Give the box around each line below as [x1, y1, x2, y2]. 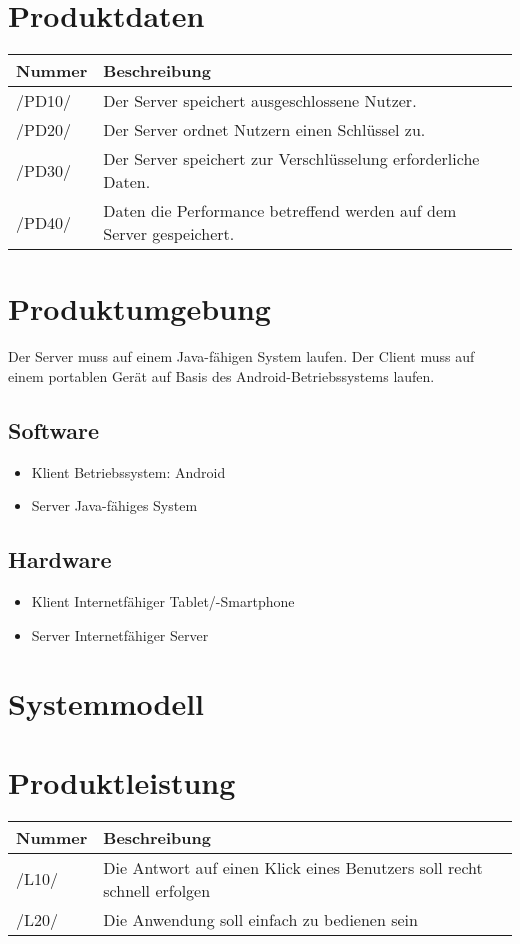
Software [8, 414, 100, 445]
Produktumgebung [8, 288, 271, 329]
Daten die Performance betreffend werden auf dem [103, 199, 457, 223]
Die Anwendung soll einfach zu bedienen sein [103, 907, 418, 931]
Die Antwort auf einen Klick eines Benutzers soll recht [103, 855, 483, 879]
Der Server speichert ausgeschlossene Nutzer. [103, 89, 417, 113]
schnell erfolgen [103, 878, 211, 902]
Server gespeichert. [103, 222, 235, 246]
